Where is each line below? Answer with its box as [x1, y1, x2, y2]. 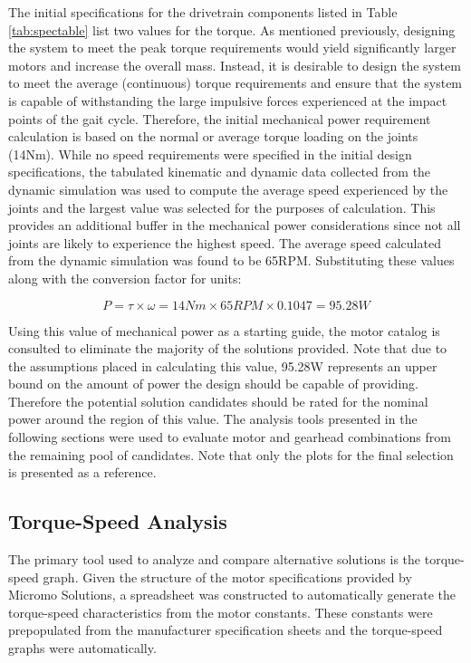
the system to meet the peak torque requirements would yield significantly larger [8, 38, 457, 57]
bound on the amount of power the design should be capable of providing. [8, 374, 418, 393]
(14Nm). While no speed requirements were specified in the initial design [8, 144, 412, 163]
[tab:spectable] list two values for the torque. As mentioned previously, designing [8, 20, 456, 39]
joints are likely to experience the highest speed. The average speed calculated [8, 233, 441, 252]
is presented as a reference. [8, 463, 157, 482]
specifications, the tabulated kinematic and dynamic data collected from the [8, 162, 431, 181]
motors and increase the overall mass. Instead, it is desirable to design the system [8, 55, 461, 74]
